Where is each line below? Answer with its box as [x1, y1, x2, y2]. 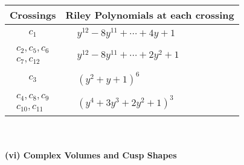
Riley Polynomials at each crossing [65, 8, 234, 22]
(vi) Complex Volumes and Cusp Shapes [5, 149, 177, 161]
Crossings [10, 8, 56, 22]
